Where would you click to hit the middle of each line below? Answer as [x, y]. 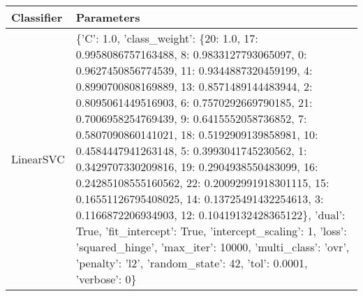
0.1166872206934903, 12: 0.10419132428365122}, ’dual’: [210, 215]
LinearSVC [38, 158]
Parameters [108, 17]
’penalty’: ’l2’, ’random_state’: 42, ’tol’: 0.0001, [192, 263]
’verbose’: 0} [106, 279]
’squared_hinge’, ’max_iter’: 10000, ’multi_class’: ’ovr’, [213, 247]
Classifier [37, 17]
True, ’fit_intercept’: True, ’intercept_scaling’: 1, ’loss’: [211, 231]
